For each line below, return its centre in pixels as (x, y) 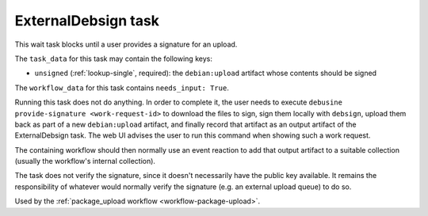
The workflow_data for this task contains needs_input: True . (122, 88)
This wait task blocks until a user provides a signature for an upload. (126, 44)
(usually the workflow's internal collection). (85, 161)
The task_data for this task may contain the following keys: (114, 59)
